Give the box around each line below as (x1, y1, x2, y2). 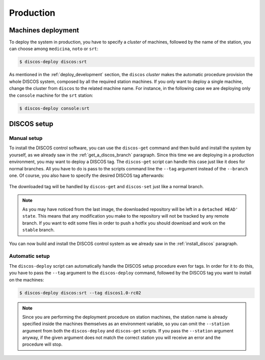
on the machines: (9, 277, 44, 282)
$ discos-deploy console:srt (19, 106, 90, 111)
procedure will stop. (22, 341, 63, 347)
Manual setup (9, 135, 43, 141)
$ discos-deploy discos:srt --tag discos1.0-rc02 (19, 290, 141, 296)
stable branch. (22, 227, 55, 233)
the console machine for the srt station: (9, 92, 93, 98)
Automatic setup (9, 253, 50, 260)
